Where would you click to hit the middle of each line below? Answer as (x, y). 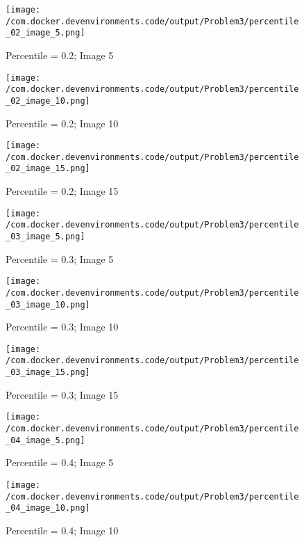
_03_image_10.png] (48, 304)
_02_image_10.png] (48, 101)
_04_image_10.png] (48, 508)
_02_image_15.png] (48, 169)
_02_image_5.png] (45, 33)
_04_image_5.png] (45, 440)
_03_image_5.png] (45, 237)
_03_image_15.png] (48, 373)
